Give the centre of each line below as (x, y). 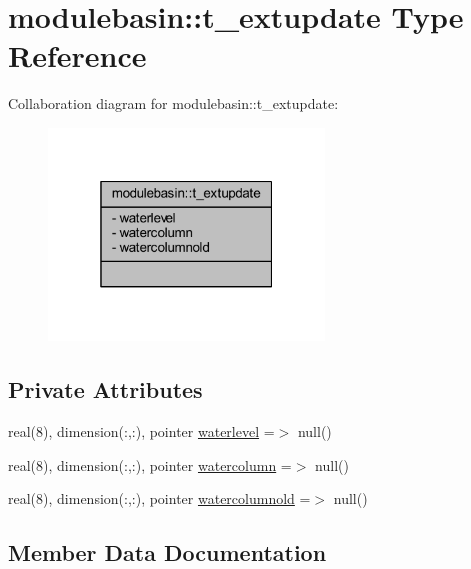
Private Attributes (105, 389)
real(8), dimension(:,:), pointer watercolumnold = (159, 498)
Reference (77, 55)
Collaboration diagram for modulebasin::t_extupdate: (173, 103)
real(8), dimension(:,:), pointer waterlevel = (141, 431)
